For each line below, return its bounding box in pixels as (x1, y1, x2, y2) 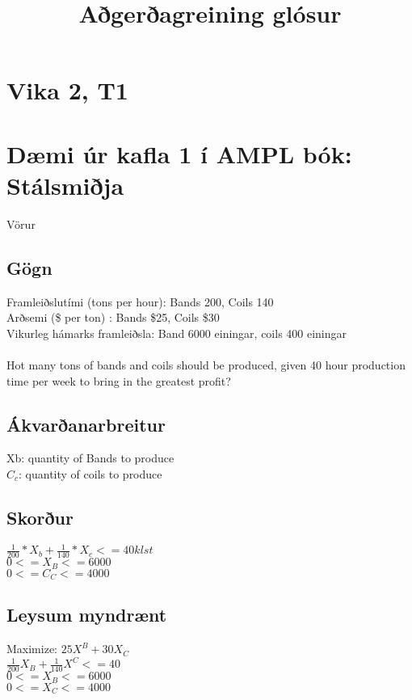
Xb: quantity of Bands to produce (6, 449, 174, 466)
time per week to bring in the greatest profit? (6, 372, 231, 389)
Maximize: (6, 640, 57, 657)
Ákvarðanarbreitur (6, 411, 166, 436)
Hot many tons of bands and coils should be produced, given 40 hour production (6, 356, 406, 373)
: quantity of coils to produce (19, 466, 162, 483)
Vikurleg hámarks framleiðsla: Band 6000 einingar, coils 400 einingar (6, 324, 347, 341)
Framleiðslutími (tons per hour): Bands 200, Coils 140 (6, 293, 274, 310)
